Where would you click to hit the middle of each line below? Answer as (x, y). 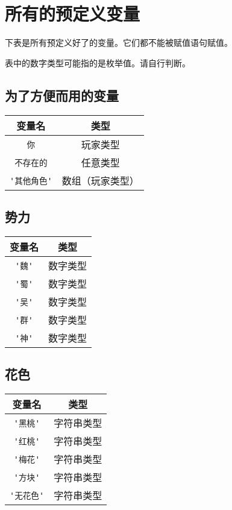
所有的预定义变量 (73, 14)
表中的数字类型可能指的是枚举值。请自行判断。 (98, 62)
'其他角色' (31, 181)
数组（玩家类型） (100, 180)
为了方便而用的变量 (62, 95)
